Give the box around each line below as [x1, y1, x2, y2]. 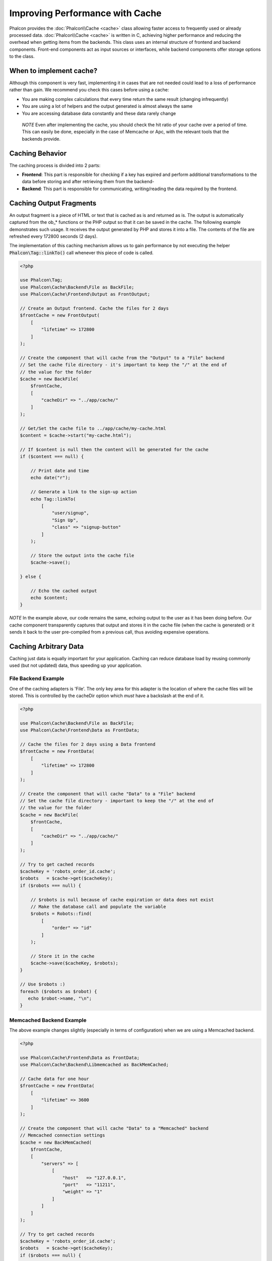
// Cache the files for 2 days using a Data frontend [20, 741, 156, 747]
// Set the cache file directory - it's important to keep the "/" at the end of [20, 362, 228, 368]
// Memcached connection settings [20, 1132, 105, 1138]
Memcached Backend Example [9, 1016, 87, 1023]
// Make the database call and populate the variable [30, 903, 166, 909]
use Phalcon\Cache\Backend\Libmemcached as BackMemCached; [20, 1062, 169, 1068]
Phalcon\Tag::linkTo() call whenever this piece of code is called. [9, 250, 154, 256]
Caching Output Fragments [9, 199, 97, 207]
